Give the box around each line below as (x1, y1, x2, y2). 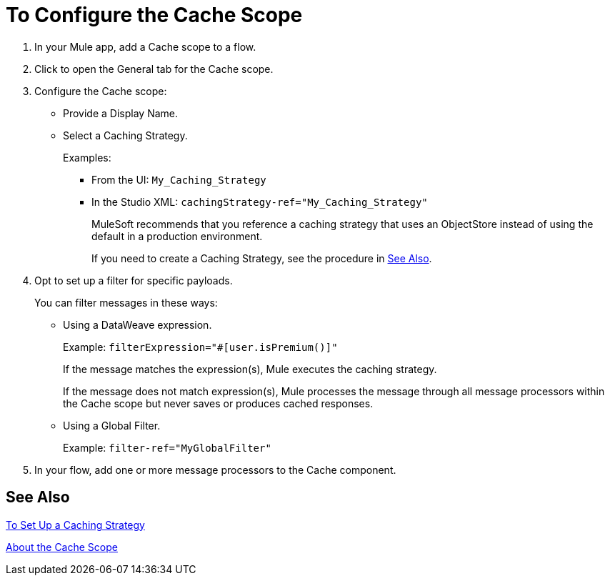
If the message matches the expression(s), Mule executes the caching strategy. (63, 362, 437, 375)
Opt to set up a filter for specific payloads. (34, 274, 233, 287)
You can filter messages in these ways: (34, 296, 218, 309)
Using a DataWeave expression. (63, 318, 212, 331)
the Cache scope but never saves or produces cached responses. (63, 397, 374, 409)
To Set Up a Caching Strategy (6, 518, 145, 531)
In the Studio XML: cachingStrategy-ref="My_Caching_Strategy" (91, 195, 428, 208)
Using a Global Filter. (63, 419, 161, 432)
